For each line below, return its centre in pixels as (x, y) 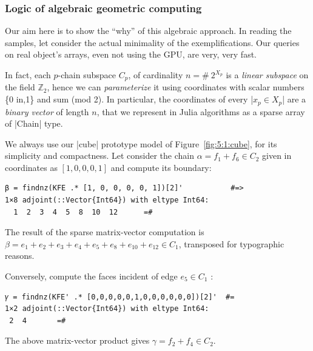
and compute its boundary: (161, 167)
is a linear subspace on (267, 75)
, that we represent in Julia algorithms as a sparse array (201, 111)
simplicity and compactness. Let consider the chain (100, 155)
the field (20, 87)
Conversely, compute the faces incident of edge (91, 276)
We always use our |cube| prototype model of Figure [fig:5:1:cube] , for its (141, 143)
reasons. (20, 256)
